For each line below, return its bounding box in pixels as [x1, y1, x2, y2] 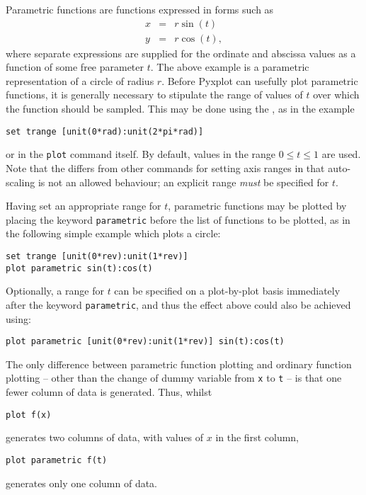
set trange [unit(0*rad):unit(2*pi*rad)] [6, 126, 204, 137]
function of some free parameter [6, 59, 144, 74]
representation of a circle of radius [6, 73, 154, 88]
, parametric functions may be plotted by [168, 198, 347, 213]
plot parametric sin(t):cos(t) [6, 263, 153, 273]
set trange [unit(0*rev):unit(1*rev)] [6, 251, 188, 261]
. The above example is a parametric [150, 59, 309, 74]
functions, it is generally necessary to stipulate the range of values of [6, 87, 303, 102]
